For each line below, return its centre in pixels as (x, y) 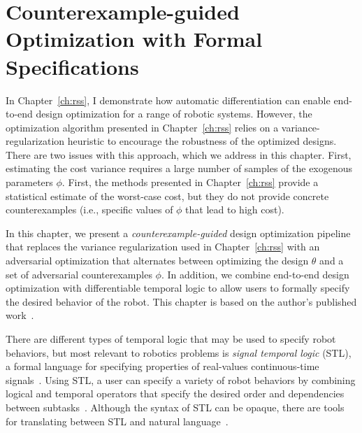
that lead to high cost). (235, 210)
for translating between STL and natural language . (117, 421)
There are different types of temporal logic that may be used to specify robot (171, 339)
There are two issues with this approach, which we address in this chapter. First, (179, 154)
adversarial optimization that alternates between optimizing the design (157, 261)
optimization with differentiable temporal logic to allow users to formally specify (178, 288)
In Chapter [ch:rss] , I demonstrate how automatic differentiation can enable (168, 100)
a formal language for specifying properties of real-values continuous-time (162, 366)
